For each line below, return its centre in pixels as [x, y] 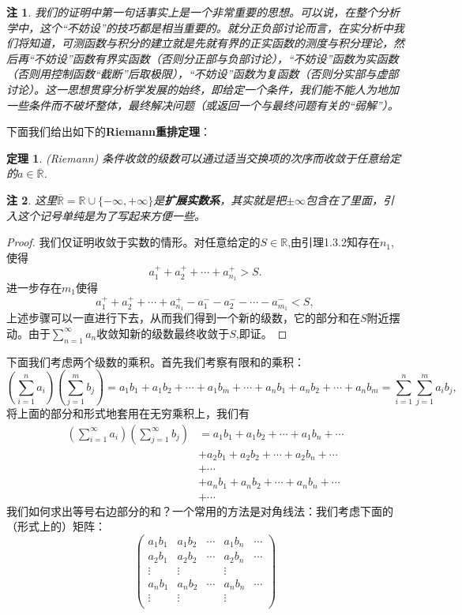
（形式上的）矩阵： [56, 526]
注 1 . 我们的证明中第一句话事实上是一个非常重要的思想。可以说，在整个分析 [203, 12]
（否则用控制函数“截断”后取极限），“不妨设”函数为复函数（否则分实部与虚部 [203, 74]
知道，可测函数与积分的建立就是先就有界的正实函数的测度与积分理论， [210, 43]
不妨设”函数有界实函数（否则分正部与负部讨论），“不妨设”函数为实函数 [216, 58]
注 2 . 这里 [32, 199]
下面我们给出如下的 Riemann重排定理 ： [109, 131]
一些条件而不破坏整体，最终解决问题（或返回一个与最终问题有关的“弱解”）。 [203, 105]
